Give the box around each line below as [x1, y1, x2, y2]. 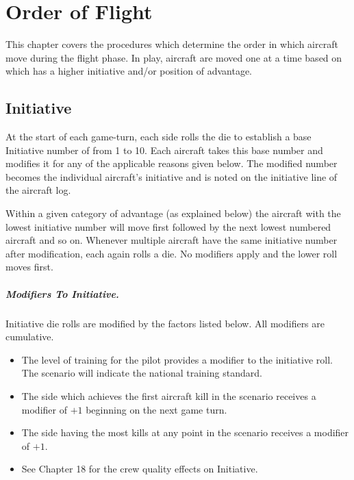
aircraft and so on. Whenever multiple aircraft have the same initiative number [5, 233, 338, 247]
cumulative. [5, 329, 54, 344]
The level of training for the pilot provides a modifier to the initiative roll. [21, 352, 333, 366]
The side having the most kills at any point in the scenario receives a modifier [21, 425, 349, 440]
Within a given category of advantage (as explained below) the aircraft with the [5, 206, 341, 220]
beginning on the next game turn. [86, 402, 227, 416]
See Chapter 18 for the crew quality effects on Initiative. [21, 462, 258, 476]
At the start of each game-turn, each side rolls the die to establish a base [5, 129, 312, 144]
